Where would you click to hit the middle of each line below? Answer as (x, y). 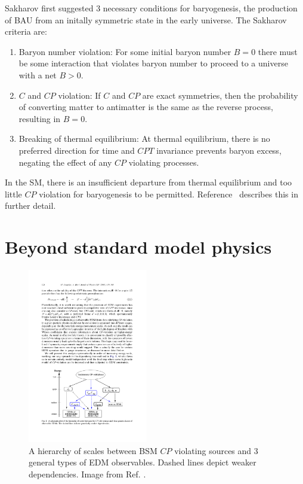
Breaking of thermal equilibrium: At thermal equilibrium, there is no (144, 138)
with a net (38, 74)
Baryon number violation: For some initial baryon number (125, 51)
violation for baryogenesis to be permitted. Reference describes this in (168, 194)
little (13, 194)
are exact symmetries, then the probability (220, 95)
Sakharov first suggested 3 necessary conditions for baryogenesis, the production (151, 8)
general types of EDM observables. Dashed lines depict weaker (143, 462)
